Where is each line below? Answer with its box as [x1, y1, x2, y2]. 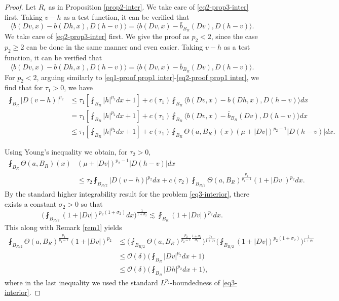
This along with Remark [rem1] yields [5, 222, 122, 233]
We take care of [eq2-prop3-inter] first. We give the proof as [5, 31, 190, 42]
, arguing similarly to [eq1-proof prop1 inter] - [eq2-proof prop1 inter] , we [36, 71, 259, 82]
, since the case [211, 31, 258, 42]
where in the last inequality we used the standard [5, 277, 158, 287]
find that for [5, 82, 43, 93]
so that [81, 199, 103, 209]
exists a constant [5, 199, 57, 209]
